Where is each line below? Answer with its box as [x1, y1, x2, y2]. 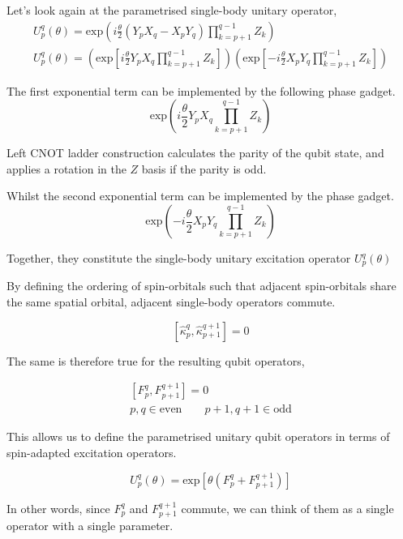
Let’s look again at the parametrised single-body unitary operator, [6, 2, 337, 18]
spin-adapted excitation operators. [6, 443, 177, 460]
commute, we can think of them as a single [181, 499, 394, 516]
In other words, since [6, 499, 110, 516]
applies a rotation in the [6, 160, 126, 177]
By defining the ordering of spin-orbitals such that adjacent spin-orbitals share [6, 277, 397, 294]
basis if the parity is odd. [141, 160, 267, 177]
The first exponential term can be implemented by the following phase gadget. [6, 82, 396, 99]
